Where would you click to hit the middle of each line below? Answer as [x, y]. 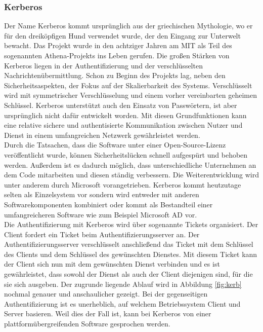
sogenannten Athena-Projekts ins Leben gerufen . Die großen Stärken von [117, 55]
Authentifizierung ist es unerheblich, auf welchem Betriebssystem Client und [122, 303]
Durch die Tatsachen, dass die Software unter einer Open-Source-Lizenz [115, 145]
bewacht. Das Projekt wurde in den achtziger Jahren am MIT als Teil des [118, 45]
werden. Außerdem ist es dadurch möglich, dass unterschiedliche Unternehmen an [130, 164]
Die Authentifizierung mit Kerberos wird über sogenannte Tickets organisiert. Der [131, 224]
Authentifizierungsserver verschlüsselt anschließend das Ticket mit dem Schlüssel [129, 244]
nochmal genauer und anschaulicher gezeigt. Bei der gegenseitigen [106, 294]
